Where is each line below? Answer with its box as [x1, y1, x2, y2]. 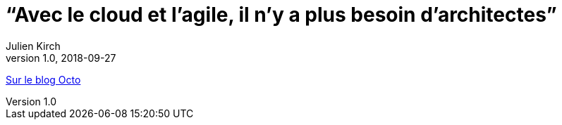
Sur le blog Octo [6, 73, 81, 86]
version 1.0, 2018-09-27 [6, 51, 116, 64]
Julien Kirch [6, 39, 61, 52]
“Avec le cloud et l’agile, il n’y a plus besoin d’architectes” [6, 3, 557, 27]
